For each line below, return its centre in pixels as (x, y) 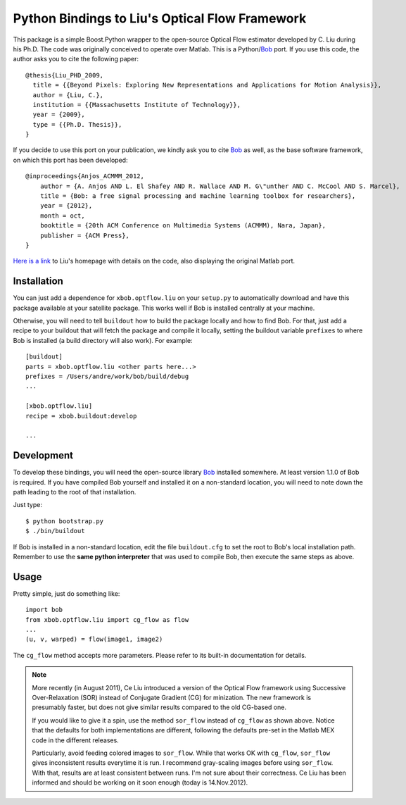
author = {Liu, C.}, (68, 95)
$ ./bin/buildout (55, 531)
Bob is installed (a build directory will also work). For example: (103, 340)
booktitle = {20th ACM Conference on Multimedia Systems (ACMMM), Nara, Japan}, (183, 226)
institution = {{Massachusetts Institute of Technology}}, (137, 105)
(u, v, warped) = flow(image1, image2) (94, 639)
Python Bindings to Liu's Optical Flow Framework (160, 18)
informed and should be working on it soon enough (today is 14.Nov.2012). (140, 782)
